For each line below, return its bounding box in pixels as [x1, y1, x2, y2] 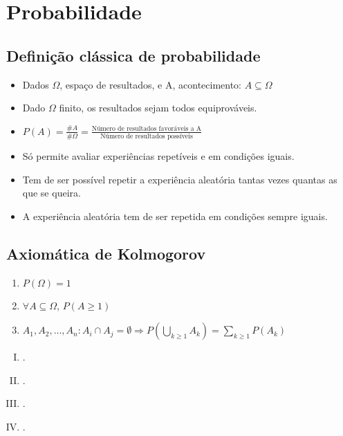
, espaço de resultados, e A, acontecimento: [59, 77, 242, 91]
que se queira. [22, 185, 81, 200]
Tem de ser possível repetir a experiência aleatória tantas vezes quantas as [22, 172, 337, 186]
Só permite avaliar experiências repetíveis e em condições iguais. [22, 149, 295, 163]
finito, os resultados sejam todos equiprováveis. [59, 100, 257, 115]
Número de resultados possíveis [100, 133, 193, 140]
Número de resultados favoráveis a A [91, 125, 202, 133]
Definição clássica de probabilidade [6, 44, 261, 66]
